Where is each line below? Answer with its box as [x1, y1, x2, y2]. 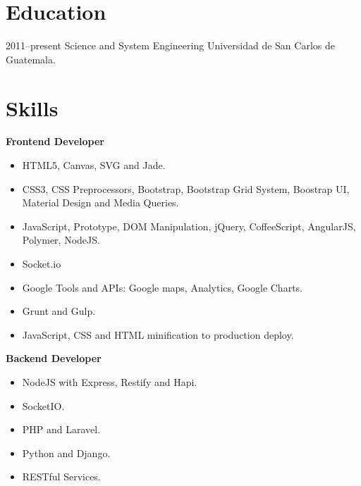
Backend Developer [6, 351, 102, 366]
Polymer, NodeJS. [22, 232, 100, 247]
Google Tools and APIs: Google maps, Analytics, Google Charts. [22, 280, 302, 294]
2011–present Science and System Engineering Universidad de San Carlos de [6, 38, 335, 53]
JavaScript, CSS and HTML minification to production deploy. [22, 327, 294, 342]
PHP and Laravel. [22, 422, 101, 437]
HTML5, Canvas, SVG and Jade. [22, 158, 166, 173]
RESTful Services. [22, 469, 101, 484]
